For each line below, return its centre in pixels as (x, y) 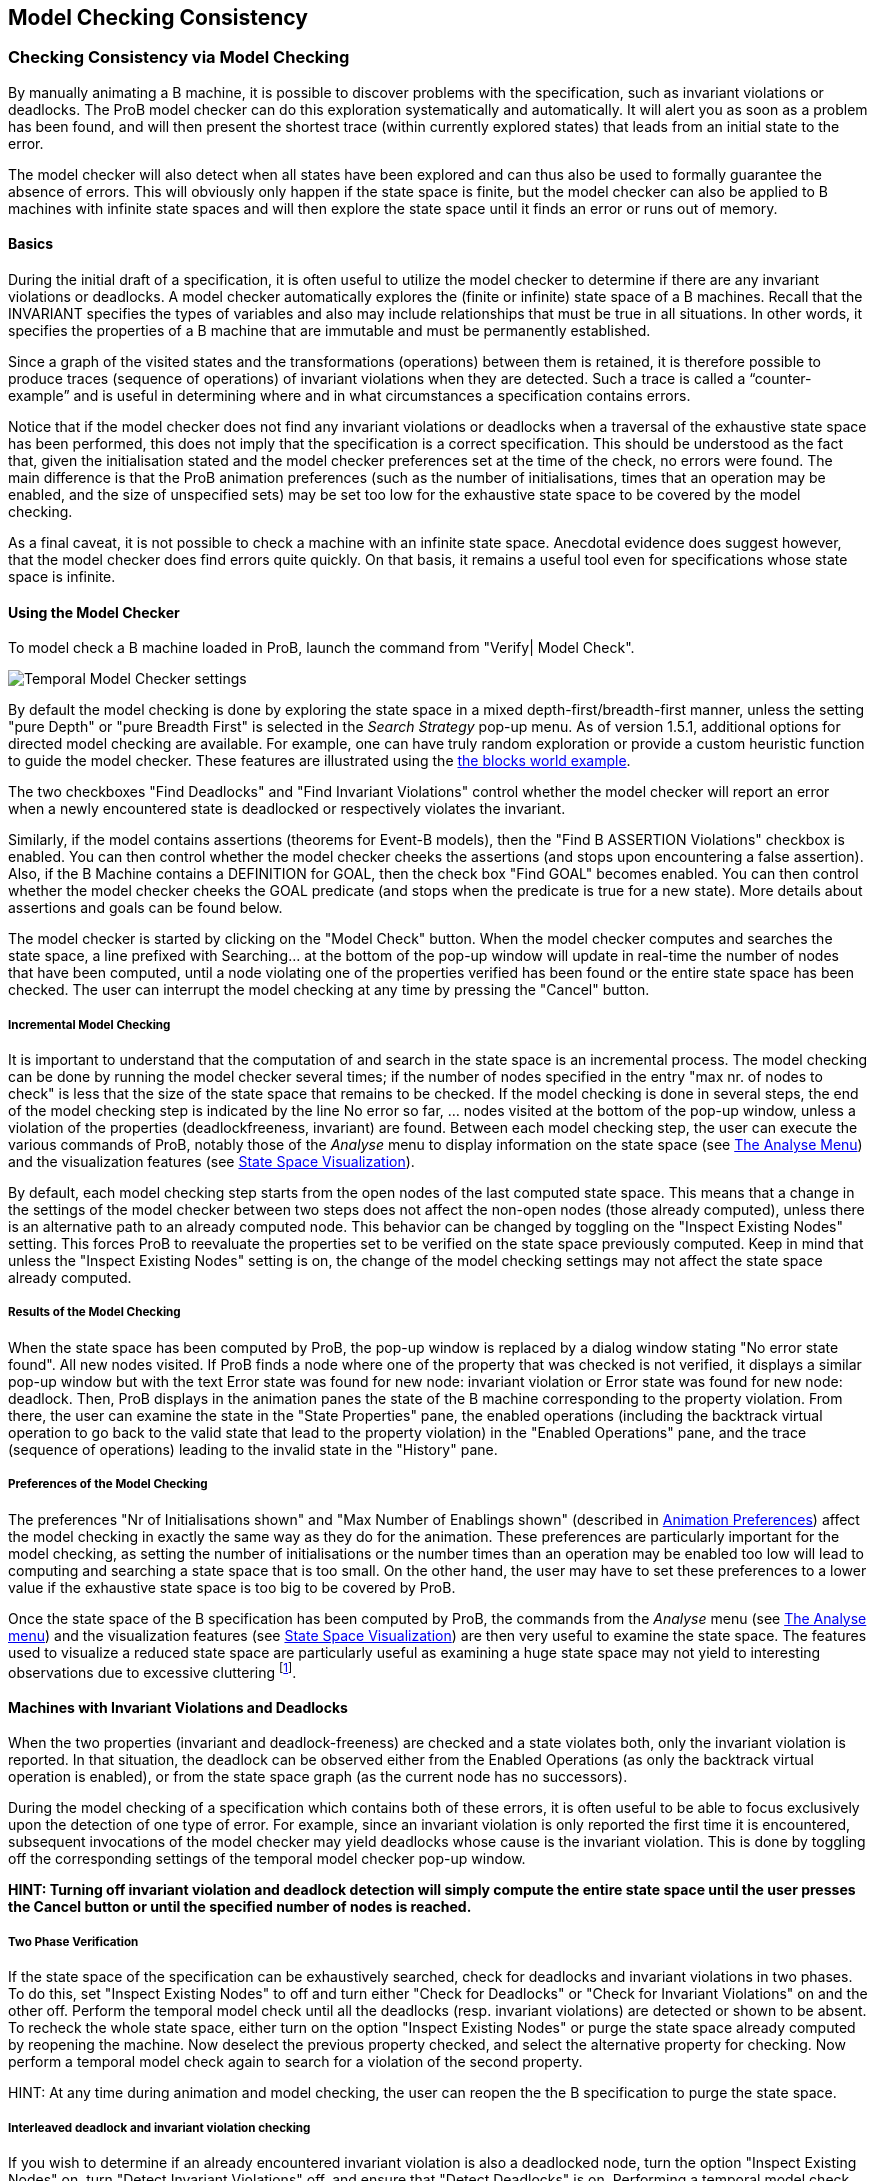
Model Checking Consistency (158, 17)
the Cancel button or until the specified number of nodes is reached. (240, 1907)
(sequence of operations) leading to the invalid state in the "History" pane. (253, 1449)
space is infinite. (62, 577)
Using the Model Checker (94, 612)
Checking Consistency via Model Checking (179, 57)
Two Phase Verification (73, 1941)
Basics (31, 244)
